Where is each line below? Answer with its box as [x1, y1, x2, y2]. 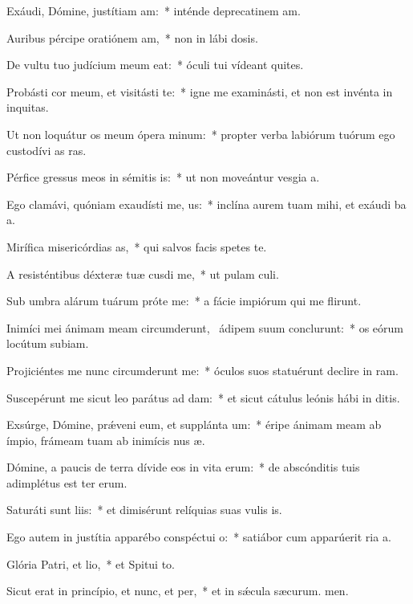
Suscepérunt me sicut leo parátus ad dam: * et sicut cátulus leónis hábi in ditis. [6, 389, 400, 406]
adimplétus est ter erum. [6, 474, 128, 491]
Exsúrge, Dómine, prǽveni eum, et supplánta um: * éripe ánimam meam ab [6, 416, 382, 433]
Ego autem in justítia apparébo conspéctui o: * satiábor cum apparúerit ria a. [6, 528, 391, 545]
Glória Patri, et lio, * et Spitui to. [6, 555, 176, 572]
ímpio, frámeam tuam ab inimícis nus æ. [6, 431, 205, 448]
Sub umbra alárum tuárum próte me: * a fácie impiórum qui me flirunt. [6, 292, 362, 309]
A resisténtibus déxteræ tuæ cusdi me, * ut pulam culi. [6, 265, 279, 282]
